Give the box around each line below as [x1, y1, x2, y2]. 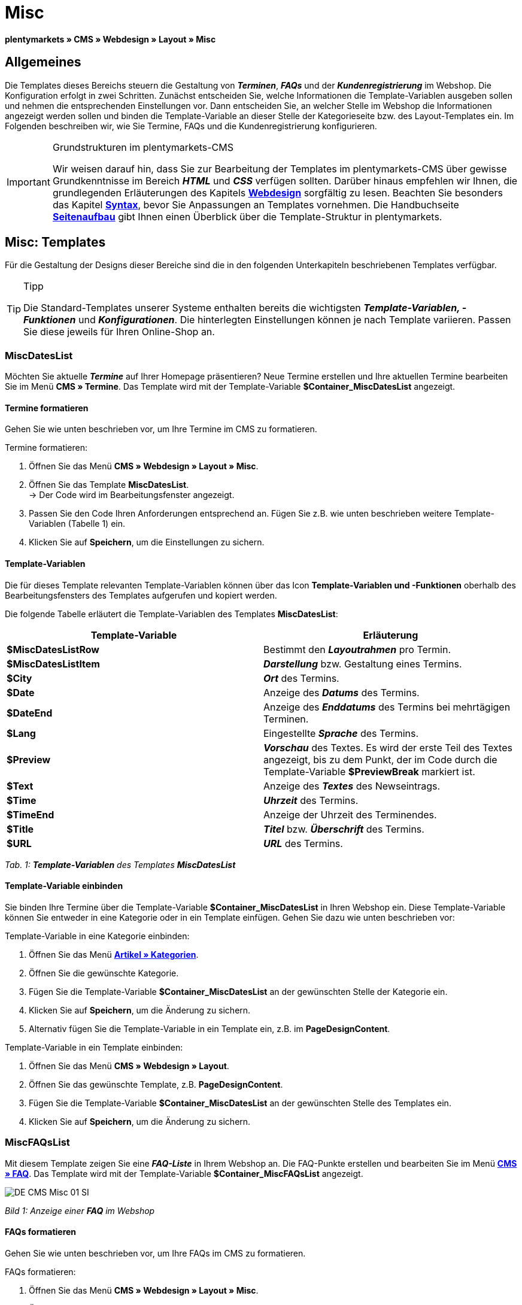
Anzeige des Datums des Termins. [263, 686, 420, 699]
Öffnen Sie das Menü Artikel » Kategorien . [29, 949, 199, 960]
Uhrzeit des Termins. [263, 794, 359, 806]
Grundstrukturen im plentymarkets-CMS [52, 141, 234, 153]
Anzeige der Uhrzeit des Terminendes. [263, 808, 437, 821]
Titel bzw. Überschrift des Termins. [263, 823, 424, 835]
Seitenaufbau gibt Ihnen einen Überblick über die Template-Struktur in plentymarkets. [52, 210, 442, 223]
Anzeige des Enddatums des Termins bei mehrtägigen [263, 700, 511, 713]
